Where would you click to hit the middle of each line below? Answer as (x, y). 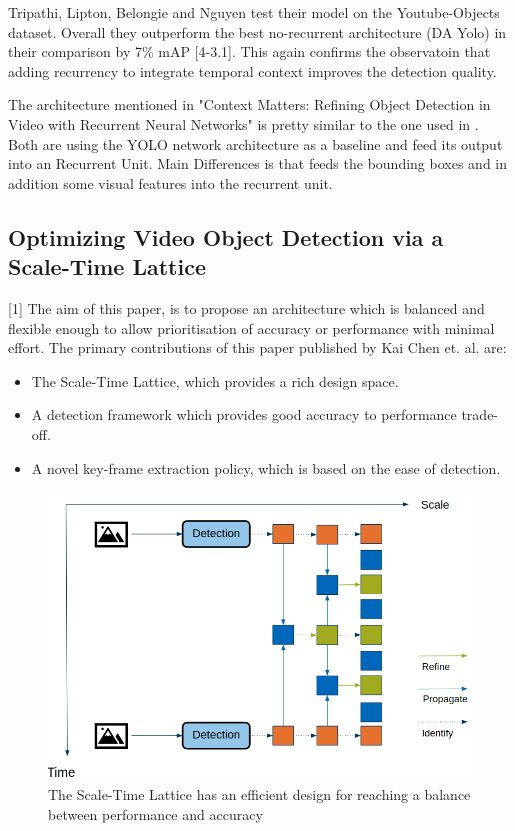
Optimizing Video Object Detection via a (226, 236)
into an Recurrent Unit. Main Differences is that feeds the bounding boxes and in (258, 163)
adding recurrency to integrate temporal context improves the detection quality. (252, 70)
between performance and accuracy (155, 813)
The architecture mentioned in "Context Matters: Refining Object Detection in (249, 104)
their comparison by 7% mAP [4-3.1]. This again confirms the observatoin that (249, 51)
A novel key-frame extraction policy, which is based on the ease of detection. (266, 467)
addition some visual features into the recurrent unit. (170, 182)
